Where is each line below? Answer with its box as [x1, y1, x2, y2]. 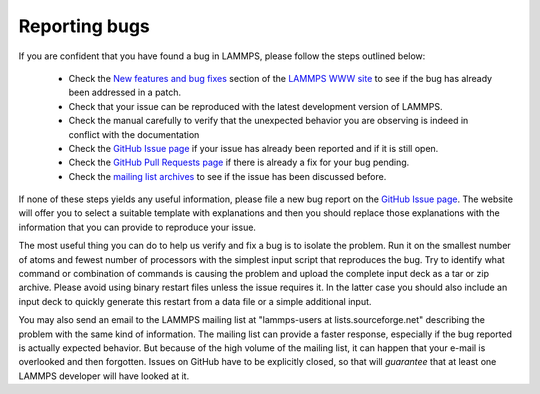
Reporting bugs [18, 15, 150, 37]
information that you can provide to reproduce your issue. [18, 221, 257, 233]
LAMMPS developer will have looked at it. [18, 370, 190, 382]
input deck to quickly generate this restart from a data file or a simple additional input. [18, 295, 372, 307]
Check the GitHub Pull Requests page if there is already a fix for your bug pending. [68, 156, 410, 169]
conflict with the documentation [68, 128, 200, 140]
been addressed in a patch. [68, 86, 182, 99]
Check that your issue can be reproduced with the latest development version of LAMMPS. [68, 100, 444, 112]
